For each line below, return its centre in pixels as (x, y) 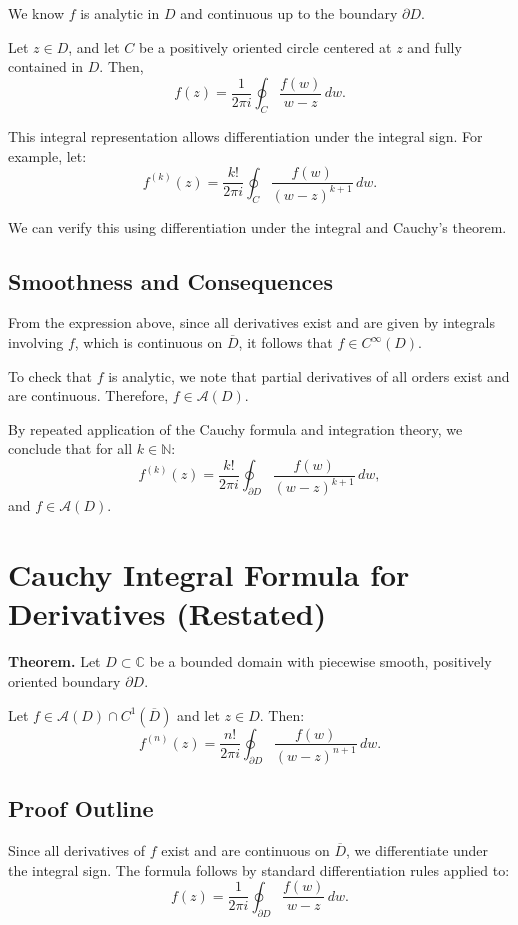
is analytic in (120, 13)
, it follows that (285, 342)
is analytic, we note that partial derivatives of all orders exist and (309, 375)
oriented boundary (64, 680)
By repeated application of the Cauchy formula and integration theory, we (235, 428)
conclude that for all (70, 448)
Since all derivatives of (77, 850)
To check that (50, 375)
